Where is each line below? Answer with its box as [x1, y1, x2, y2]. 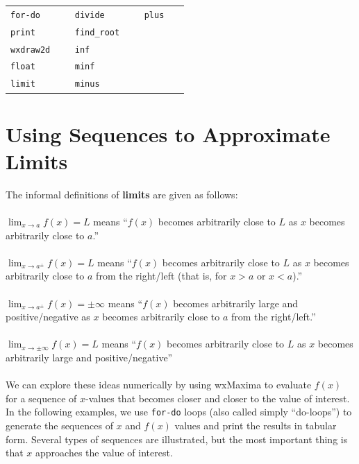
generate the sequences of [6, 418, 113, 432]
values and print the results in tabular [174, 418, 337, 432]
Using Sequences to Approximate [6, 119, 331, 148]
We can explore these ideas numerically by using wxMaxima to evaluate [6, 377, 312, 392]
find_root [74, 27, 120, 37]
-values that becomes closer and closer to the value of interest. [85, 390, 350, 405]
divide [74, 10, 105, 20]
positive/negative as [6, 309, 90, 324]
